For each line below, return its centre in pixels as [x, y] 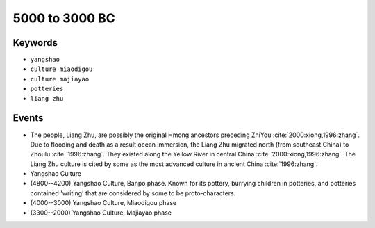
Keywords [35, 43]
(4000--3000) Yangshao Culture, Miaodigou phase [103, 203]
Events [28, 118]
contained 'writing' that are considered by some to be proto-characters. [133, 193]
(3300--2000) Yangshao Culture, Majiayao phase [101, 213]
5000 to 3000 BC [64, 18]
